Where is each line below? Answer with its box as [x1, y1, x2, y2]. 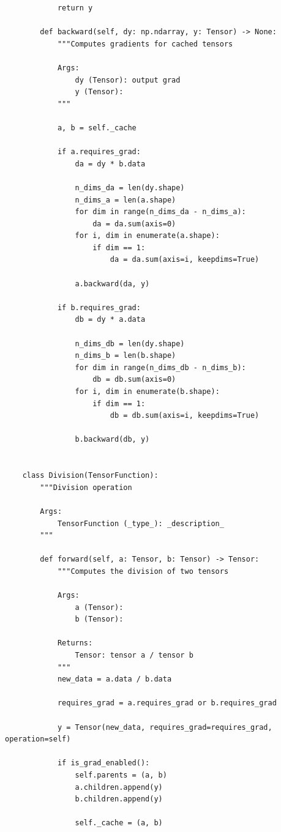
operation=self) [5, 735, 71, 744]
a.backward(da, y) [75, 279, 150, 288]
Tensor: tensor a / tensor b [75, 651, 193, 660]
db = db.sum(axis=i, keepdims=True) [110, 411, 260, 420]
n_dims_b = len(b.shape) [75, 351, 176, 360]
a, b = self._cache [57, 123, 137, 132]
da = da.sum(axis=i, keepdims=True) [110, 255, 260, 264]
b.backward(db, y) [75, 435, 150, 444]
